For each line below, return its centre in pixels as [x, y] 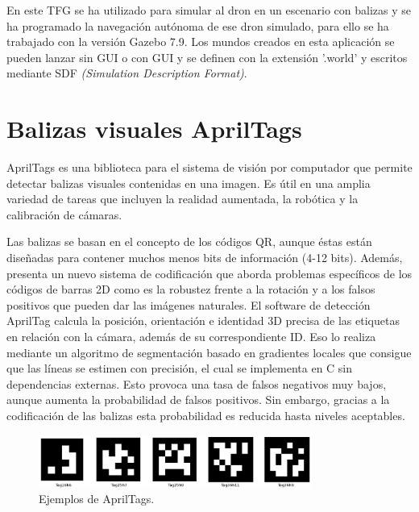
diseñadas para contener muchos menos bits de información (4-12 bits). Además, [205, 258]
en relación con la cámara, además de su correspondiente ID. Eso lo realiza [191, 337]
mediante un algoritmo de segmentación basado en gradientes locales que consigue [209, 352]
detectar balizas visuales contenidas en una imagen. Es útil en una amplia [189, 183]
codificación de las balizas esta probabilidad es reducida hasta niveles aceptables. [206, 415]
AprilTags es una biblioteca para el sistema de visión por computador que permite [209, 167]
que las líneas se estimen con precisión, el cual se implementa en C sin [180, 368]
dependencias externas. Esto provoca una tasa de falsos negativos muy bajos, [197, 383]
